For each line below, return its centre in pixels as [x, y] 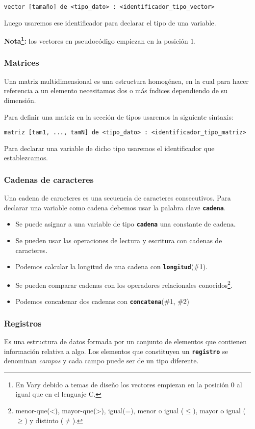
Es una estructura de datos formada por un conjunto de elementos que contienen [125, 341]
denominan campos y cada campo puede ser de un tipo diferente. [101, 361]
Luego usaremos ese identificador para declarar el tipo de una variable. [110, 22]
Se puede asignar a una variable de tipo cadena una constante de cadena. [126, 224]
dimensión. [20, 100]
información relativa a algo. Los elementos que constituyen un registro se [116, 351]
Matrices [22, 63]
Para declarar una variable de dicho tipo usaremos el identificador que [109, 148]
